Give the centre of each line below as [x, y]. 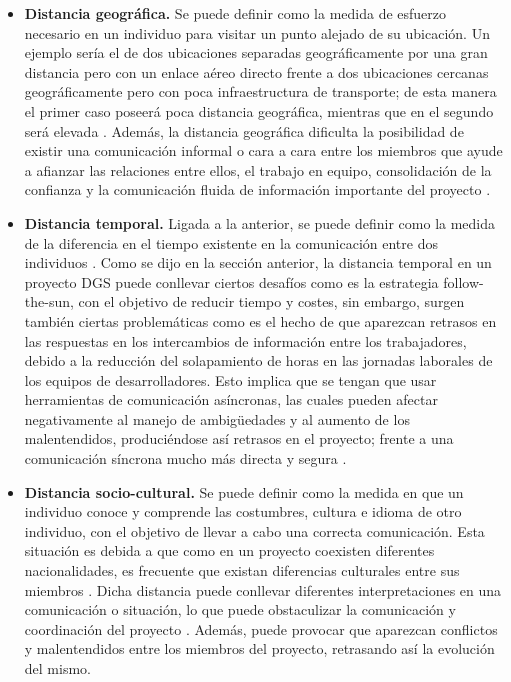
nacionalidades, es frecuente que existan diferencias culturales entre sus [242, 570]
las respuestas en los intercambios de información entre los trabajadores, [245, 340]
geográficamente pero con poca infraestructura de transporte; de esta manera [260, 91]
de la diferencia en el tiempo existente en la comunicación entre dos [231, 242]
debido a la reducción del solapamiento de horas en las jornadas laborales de [258, 360]
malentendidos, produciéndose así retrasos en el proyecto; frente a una [239, 438]
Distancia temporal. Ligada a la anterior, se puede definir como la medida [260, 222]
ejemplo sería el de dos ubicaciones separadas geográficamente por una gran [256, 52]
